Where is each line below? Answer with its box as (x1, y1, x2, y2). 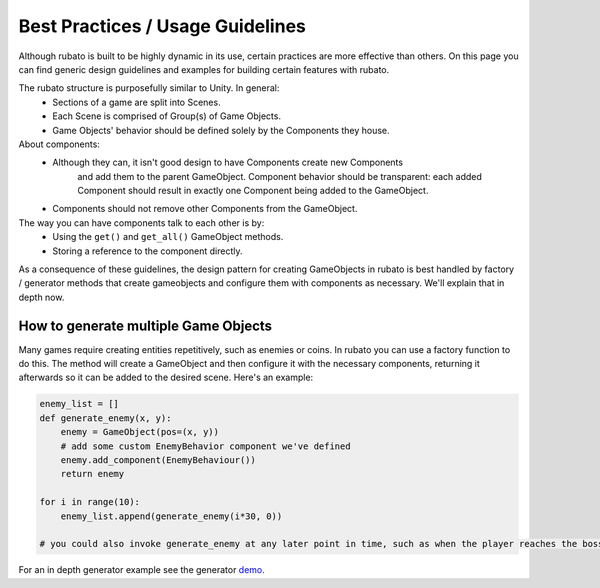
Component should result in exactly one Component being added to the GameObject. (77, 185, 429, 197)
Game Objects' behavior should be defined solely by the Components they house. (52, 124, 390, 136)
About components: (18, 138, 100, 150)
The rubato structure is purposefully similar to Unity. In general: (18, 82, 280, 94)
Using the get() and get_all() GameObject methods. (52, 231, 284, 243)
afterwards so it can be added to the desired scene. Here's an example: (18, 371, 314, 384)
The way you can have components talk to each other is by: (18, 216, 265, 229)
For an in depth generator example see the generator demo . (18, 564, 265, 576)
